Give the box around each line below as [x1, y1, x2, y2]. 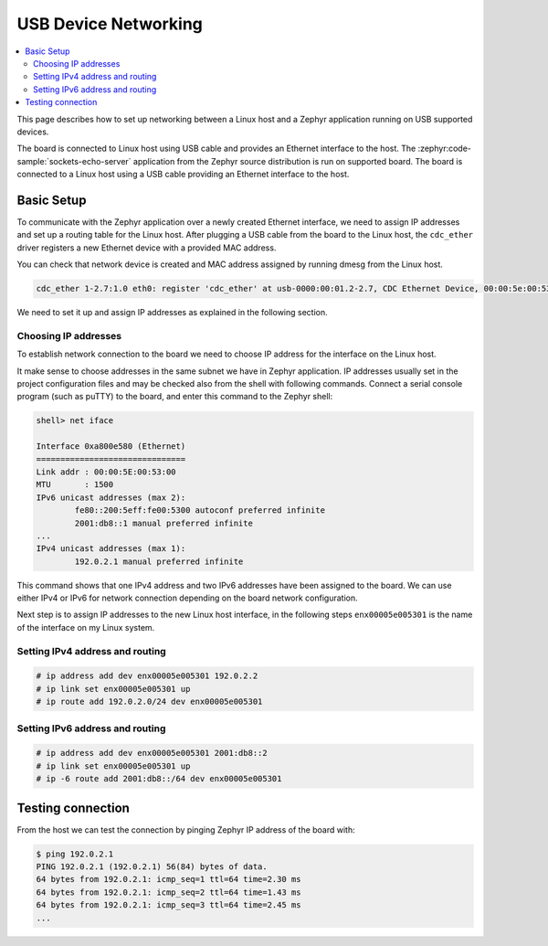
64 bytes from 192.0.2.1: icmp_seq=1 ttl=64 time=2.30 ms [36, 874, 301, 885]
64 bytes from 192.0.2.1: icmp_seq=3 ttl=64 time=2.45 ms [36, 900, 301, 910]
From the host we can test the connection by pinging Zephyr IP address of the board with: [16, 824, 355, 835]
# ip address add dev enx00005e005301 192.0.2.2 [36, 671, 258, 681]
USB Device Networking [16, 14, 203, 34]
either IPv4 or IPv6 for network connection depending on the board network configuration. [16, 592, 358, 603]
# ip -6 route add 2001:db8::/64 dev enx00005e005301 [36, 773, 282, 784]
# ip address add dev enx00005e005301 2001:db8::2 [36, 748, 269, 759]
